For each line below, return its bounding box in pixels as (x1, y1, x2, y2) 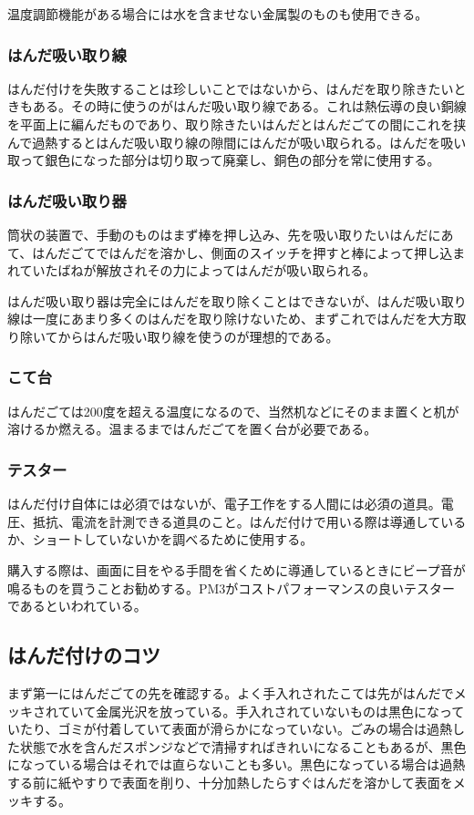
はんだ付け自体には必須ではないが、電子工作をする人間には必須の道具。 (7, 494, 441, 513)
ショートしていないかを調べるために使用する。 (32, 530, 314, 549)
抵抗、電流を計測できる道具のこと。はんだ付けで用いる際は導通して (32, 511, 441, 531)
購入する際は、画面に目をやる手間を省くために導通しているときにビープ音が (7, 560, 466, 579)
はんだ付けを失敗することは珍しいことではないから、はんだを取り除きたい (7, 78, 454, 98)
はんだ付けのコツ (7, 641, 160, 669)
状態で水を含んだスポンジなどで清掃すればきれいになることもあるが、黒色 (19, 737, 467, 756)
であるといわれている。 (7, 596, 147, 615)
